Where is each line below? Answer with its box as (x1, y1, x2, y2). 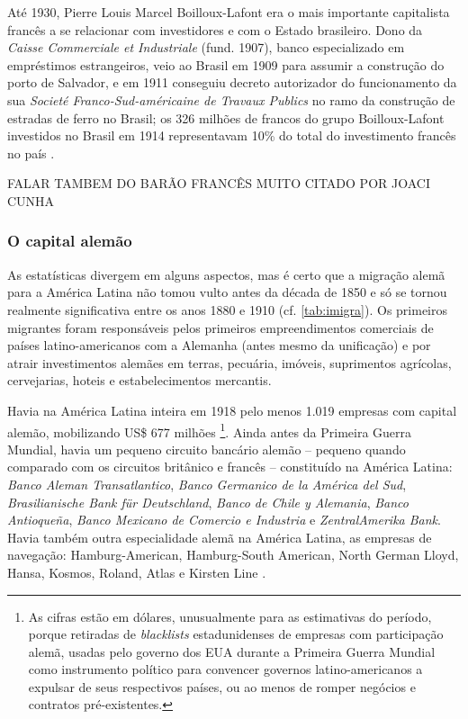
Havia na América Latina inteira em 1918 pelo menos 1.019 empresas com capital (7, 400, 457, 419)
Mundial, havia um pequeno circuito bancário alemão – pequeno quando (7, 439, 406, 458)
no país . (7, 143, 55, 162)
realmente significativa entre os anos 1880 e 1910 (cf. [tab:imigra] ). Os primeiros (7, 300, 448, 319)
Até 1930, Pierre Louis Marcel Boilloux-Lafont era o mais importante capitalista (7, 3, 450, 21)
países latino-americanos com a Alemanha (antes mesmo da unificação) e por (7, 336, 431, 355)
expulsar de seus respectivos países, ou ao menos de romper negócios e (28, 677, 416, 696)
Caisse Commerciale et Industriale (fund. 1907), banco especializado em (7, 38, 405, 57)
